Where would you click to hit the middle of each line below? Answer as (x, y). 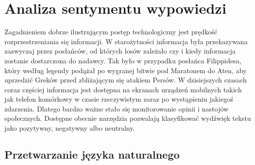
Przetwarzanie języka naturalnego (92, 154)
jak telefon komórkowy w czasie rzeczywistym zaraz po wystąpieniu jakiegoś (119, 99)
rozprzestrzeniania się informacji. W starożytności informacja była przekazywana (126, 41)
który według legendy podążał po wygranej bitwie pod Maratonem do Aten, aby (126, 70)
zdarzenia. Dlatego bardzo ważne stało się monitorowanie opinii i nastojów (116, 108)
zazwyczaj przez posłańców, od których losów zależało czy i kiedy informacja (120, 51)
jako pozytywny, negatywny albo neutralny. (70, 128)
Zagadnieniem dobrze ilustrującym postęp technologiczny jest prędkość (111, 32)
